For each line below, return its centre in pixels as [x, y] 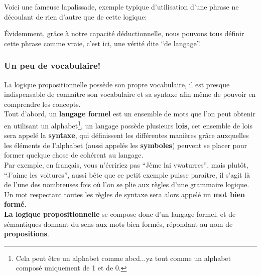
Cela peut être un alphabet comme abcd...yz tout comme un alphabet [123, 258]
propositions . [27, 234]
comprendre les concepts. [42, 104]
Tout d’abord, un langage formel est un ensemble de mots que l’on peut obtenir [130, 114]
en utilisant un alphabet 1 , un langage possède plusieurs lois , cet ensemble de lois [128, 124]
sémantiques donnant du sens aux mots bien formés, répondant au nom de [118, 224]
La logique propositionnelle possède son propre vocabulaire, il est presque [117, 84]
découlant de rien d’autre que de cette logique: [76, 16]
